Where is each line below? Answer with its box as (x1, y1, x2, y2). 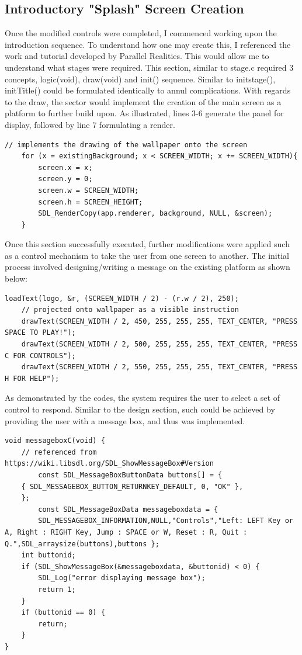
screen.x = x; (38, 163, 93, 172)
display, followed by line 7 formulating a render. (5, 118, 175, 130)
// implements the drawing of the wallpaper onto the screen (5, 140, 248, 149)
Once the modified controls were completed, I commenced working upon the (5, 27, 277, 39)
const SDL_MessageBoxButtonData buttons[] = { (38, 470, 223, 479)
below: (5, 272, 27, 285)
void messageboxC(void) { (5, 436, 105, 445)
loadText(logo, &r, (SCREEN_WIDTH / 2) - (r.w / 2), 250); (5, 294, 239, 303)
